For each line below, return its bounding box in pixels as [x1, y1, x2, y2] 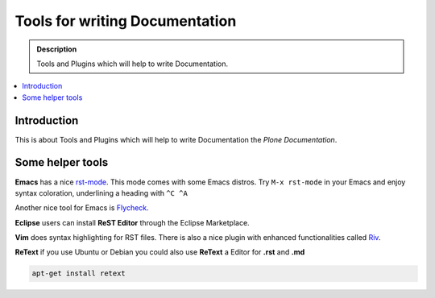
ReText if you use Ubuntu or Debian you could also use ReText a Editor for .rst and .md [14, 247, 305, 257]
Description [36, 44, 77, 54]
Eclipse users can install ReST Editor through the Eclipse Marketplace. [14, 217, 250, 227]
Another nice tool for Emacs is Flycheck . [14, 203, 149, 213]
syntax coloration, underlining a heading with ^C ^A [14, 188, 188, 197]
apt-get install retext [31, 269, 126, 278]
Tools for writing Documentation [14, 12, 237, 30]
